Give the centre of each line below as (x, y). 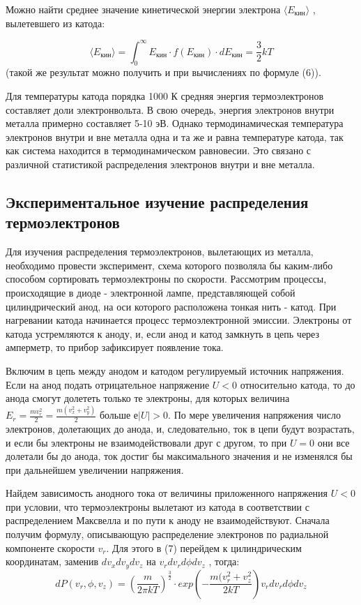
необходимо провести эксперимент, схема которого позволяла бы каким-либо (169, 265)
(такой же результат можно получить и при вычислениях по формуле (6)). (163, 72)
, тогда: (224, 561)
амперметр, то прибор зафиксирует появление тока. (115, 347)
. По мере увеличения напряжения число (254, 415)
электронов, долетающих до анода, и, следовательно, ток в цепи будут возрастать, (180, 428)
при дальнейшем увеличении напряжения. (95, 469)
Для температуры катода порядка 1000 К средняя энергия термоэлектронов (165, 96)
